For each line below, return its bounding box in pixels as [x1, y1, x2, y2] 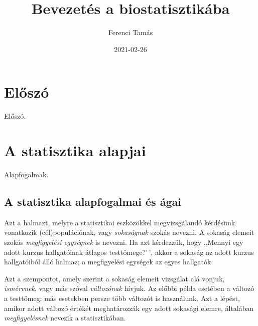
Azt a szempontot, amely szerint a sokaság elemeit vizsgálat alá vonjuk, [4, 273, 225, 283]
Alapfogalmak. [4, 169, 49, 179]
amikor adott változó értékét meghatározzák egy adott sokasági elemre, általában [4, 302, 254, 313]
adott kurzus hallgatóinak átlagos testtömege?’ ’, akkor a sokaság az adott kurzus [4, 246, 254, 257]
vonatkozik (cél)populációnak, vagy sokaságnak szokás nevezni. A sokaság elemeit [4, 227, 254, 237]
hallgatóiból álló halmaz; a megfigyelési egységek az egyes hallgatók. [4, 256, 213, 267]
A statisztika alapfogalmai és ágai [4, 193, 181, 209]
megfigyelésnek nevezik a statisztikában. [4, 312, 126, 323]
